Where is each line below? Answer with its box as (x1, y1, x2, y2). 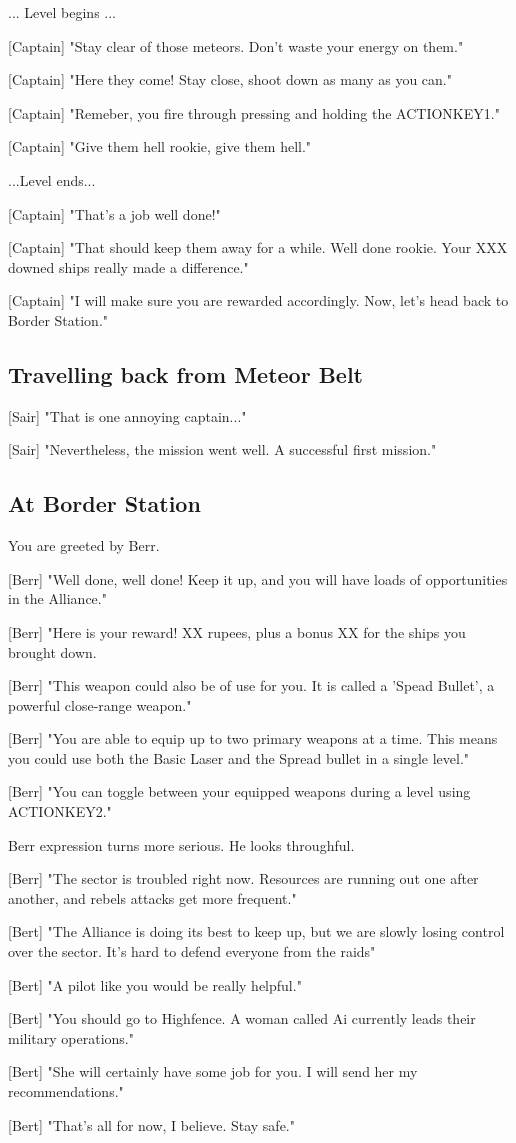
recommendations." (8, 1081, 124, 1101)
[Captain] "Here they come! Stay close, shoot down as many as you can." (8, 69, 452, 90)
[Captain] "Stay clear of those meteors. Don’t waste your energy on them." (8, 35, 464, 56)
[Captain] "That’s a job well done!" (8, 203, 221, 224)
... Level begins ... (8, 2, 116, 22)
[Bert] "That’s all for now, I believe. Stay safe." (8, 1114, 295, 1135)
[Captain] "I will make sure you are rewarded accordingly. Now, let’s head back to (8, 290, 509, 311)
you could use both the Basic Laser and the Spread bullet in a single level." (8, 747, 470, 768)
